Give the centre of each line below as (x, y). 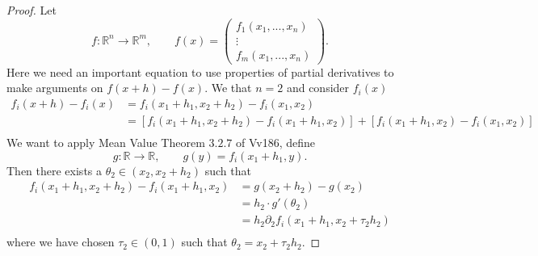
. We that (228, 88)
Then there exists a (55, 170)
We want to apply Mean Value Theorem (106, 143)
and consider (318, 88)
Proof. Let (32, 10)
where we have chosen (61, 242)
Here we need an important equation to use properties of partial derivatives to (200, 71)
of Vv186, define (275, 143)
